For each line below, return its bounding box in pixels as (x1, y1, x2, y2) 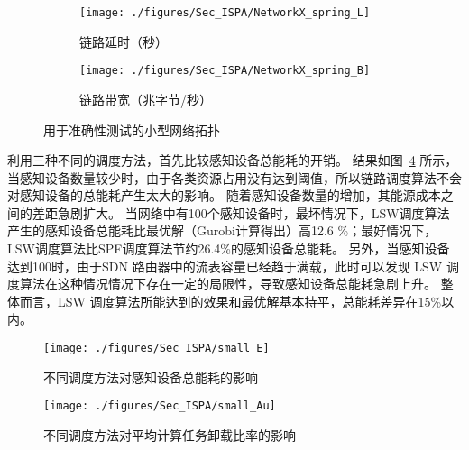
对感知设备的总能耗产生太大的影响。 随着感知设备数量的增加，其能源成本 (7, 186, 441, 205)
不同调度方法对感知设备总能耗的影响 (43, 367, 258, 386)
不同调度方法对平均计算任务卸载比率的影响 (43, 425, 296, 444)
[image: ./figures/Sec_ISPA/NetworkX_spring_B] (79, 64, 371, 78)
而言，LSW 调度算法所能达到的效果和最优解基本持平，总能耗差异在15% (19, 291, 442, 310)
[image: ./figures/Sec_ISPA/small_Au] (43, 399, 276, 413)
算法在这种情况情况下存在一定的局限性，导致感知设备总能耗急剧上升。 (19, 274, 437, 293)
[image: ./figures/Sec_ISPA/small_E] (43, 342, 270, 355)
